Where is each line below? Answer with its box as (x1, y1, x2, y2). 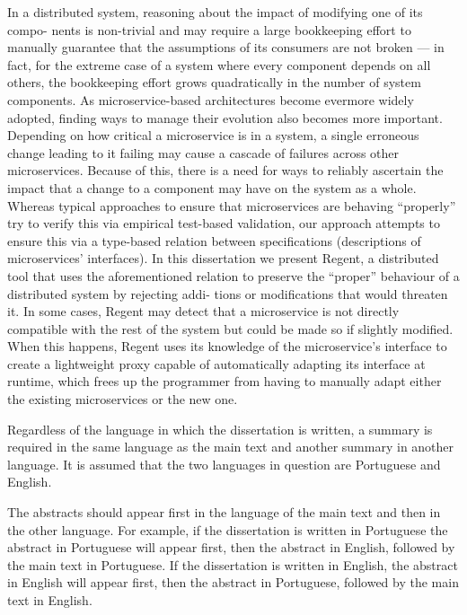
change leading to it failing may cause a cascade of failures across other (7, 143, 400, 162)
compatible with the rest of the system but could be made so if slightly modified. (7, 319, 454, 338)
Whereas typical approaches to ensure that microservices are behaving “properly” (7, 196, 456, 215)
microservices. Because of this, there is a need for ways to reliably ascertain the (7, 161, 444, 180)
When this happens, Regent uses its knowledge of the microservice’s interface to (7, 337, 447, 356)
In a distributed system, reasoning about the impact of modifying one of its (7, 3, 423, 21)
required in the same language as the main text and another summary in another (7, 437, 454, 456)
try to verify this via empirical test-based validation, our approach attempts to (7, 214, 440, 233)
